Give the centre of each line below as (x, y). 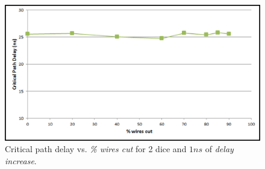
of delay (219, 149)
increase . (21, 160)
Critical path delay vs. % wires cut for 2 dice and (96, 149)
